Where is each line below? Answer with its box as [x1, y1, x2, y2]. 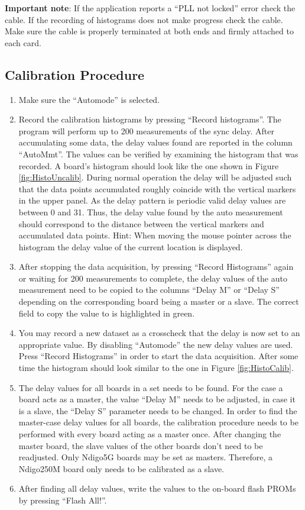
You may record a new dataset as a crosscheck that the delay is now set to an [18, 327, 300, 339]
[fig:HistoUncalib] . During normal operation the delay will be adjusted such [18, 171, 292, 183]
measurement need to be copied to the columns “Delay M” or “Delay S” [18, 283, 280, 296]
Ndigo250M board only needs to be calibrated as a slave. [18, 462, 224, 475]
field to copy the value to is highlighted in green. [18, 306, 195, 319]
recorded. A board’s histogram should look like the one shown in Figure [18, 159, 279, 172]
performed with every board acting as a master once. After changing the [18, 428, 281, 440]
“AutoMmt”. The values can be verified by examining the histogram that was [18, 147, 298, 160]
